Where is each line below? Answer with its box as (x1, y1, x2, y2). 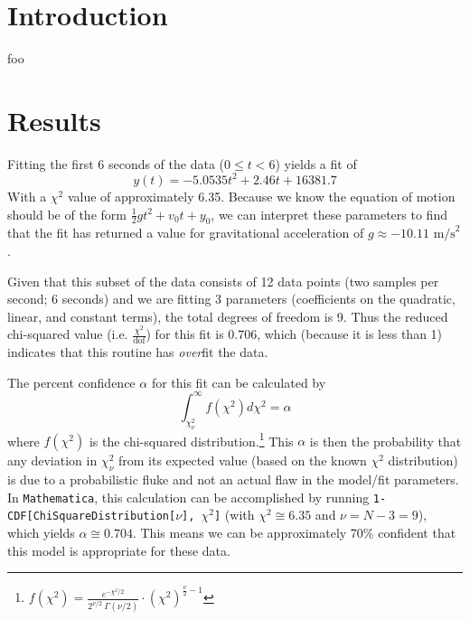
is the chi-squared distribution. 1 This (89, 428, 294, 450)
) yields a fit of (275, 154, 357, 173)
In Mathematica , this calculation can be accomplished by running (7, 487, 370, 506)
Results (7, 101, 101, 138)
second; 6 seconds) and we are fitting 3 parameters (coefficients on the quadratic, (7, 289, 456, 308)
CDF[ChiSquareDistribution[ (7, 510, 176, 523)
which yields (7, 522, 75, 541)
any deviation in (7, 451, 98, 470)
